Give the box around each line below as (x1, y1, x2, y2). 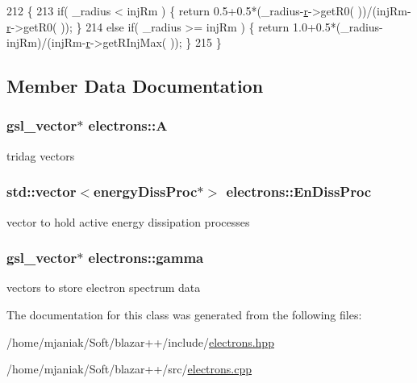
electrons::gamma (88, 248, 204, 268)
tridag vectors (6, 147, 75, 164)
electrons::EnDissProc (226, 181, 372, 202)
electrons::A (88, 115, 168, 135)
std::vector (6, 181, 77, 202)
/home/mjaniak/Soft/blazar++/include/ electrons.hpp (6, 333, 274, 350)
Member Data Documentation (6, 73, 264, 98)
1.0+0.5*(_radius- (293, 18, 383, 35)
